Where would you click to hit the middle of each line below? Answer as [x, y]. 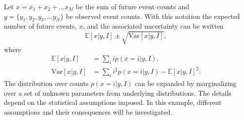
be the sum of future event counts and [133, 6]
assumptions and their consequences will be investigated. [88, 112]
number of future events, [41, 26]
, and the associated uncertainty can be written [153, 26]
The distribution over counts [46, 83]
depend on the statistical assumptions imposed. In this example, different [113, 102]
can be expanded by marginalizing [186, 83]
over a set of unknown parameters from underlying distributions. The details [118, 93]
